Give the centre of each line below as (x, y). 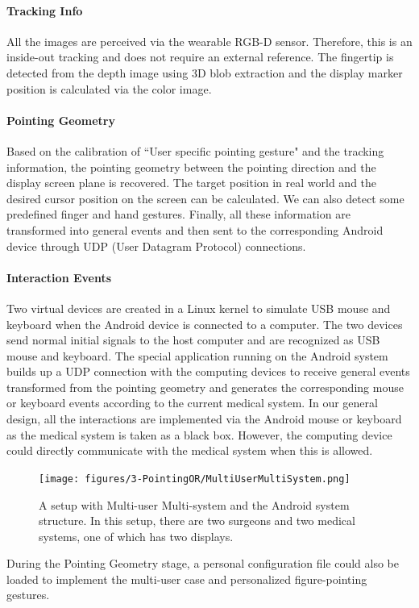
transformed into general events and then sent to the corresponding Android (195, 229)
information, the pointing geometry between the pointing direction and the (191, 167)
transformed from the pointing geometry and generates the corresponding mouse (205, 387)
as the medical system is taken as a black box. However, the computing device (199, 434)
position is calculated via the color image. (109, 88)
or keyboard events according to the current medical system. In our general (192, 403)
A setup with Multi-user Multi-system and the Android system (194, 504)
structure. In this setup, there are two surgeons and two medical (197, 521)
